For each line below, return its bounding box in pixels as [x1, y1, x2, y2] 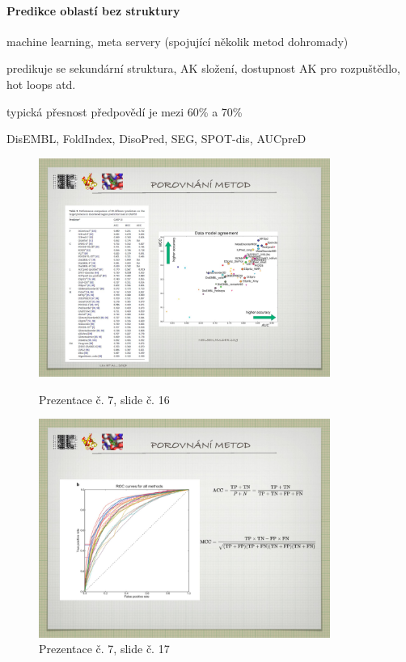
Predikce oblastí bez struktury [6, 2, 180, 19]
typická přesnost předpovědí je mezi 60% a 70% [6, 103, 243, 120]
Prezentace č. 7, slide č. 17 [39, 640, 170, 657]
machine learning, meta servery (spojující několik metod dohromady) [6, 32, 349, 49]
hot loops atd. [6, 75, 76, 92]
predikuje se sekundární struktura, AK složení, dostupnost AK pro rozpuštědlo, [6, 60, 400, 77]
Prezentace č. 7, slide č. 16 [39, 390, 170, 407]
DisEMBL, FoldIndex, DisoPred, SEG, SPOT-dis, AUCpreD [6, 130, 307, 147]
